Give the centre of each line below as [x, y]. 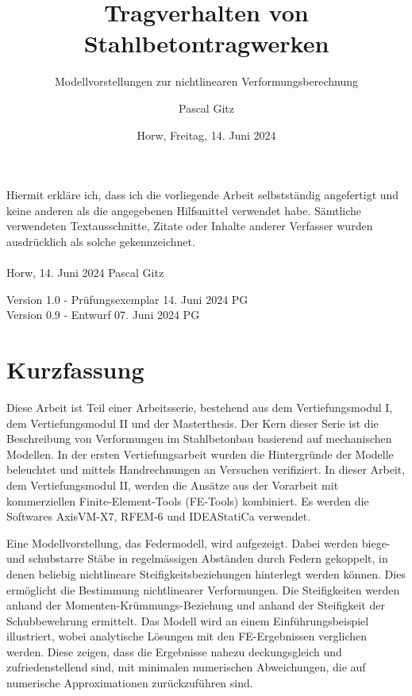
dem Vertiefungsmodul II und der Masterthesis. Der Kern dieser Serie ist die [193, 423]
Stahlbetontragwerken [206, 43]
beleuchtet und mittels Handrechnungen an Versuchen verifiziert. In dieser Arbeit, [206, 469]
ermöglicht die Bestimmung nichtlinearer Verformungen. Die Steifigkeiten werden [203, 589]
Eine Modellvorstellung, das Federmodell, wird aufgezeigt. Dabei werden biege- [198, 542]
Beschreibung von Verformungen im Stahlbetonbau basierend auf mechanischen [199, 438]
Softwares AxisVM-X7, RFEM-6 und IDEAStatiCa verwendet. [159, 516]
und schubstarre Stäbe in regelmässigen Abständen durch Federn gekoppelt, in [197, 558]
